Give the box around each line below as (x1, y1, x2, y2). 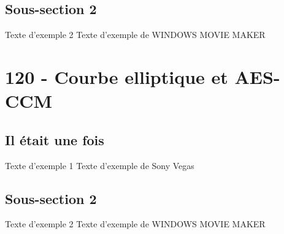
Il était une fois (5, 130, 104, 149)
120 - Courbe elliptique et (5, 64, 228, 89)
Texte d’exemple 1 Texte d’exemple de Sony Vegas (5, 159, 194, 172)
